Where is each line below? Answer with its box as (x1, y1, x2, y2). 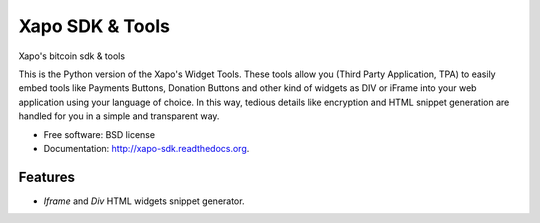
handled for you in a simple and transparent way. (18, 110, 220, 122)
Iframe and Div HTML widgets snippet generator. (43, 195, 245, 207)
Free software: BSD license (43, 128, 155, 140)
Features (18, 168, 75, 185)
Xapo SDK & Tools (18, 15, 170, 37)
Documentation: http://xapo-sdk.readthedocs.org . (43, 142, 250, 154)
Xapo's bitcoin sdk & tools (18, 50, 125, 62)
